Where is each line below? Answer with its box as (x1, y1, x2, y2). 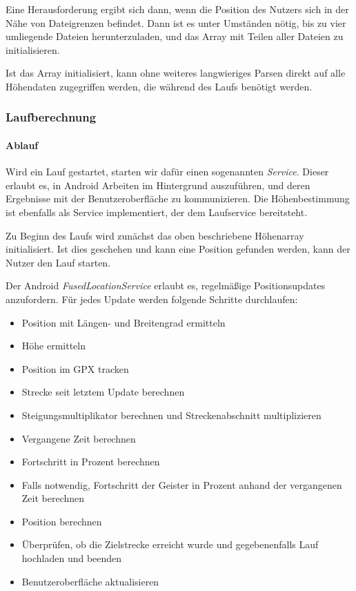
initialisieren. (6, 42, 60, 57)
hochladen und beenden (21, 551, 122, 565)
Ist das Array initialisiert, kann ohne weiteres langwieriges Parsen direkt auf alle (6, 66, 346, 80)
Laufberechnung (6, 108, 97, 126)
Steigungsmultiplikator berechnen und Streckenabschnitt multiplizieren (21, 407, 322, 422)
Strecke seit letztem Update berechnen (21, 385, 185, 399)
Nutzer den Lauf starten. (6, 255, 111, 269)
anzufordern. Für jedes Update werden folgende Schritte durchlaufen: (6, 291, 298, 306)
